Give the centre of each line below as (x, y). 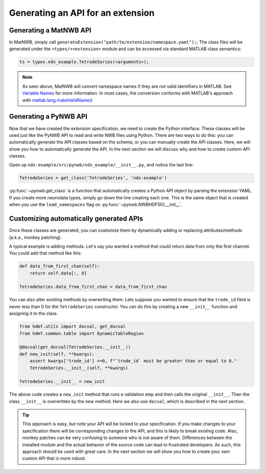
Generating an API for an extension (82, 13)
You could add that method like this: (45, 253)
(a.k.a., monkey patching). (36, 237)
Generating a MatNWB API (50, 30)
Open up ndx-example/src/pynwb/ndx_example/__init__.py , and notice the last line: (101, 165)
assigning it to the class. (34, 314)
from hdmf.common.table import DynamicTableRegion (82, 333)
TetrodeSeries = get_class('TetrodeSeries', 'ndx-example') (93, 178)
